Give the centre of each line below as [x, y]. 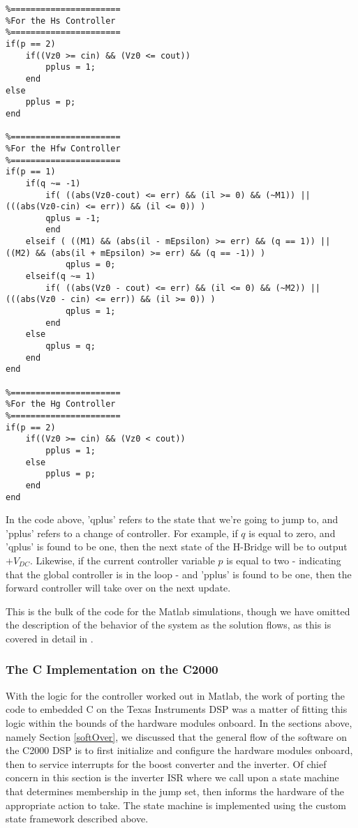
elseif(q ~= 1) [60, 277]
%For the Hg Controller [61, 404]
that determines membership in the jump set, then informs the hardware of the [175, 791]
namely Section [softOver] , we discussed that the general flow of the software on [176, 736]
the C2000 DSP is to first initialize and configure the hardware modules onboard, [179, 750]
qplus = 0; [90, 265]
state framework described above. [77, 819]
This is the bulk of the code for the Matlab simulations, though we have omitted [178, 611]
